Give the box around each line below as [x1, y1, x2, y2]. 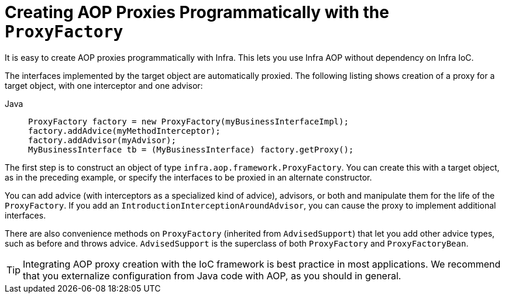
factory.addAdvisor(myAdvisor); [28, 135, 176, 145]
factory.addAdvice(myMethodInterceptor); [28, 126, 221, 136]
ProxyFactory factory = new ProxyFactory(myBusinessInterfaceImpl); [28, 116, 349, 126]
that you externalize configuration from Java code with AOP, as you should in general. [23, 269, 401, 282]
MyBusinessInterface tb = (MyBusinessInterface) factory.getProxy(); [28, 144, 354, 154]
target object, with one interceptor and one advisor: [5, 80, 203, 91]
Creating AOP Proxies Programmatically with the [5, 2, 389, 22]
